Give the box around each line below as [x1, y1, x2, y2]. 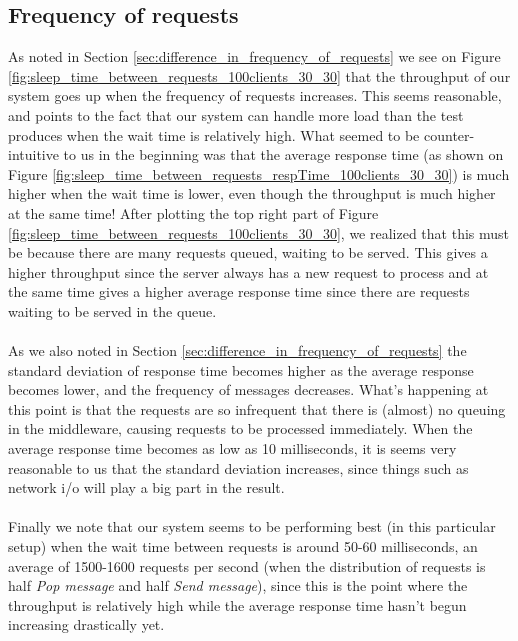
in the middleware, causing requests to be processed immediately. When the [8, 418, 473, 439]
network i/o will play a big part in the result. [8, 477, 285, 498]
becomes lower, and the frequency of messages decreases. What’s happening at [8, 379, 489, 400]
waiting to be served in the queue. [8, 300, 217, 321]
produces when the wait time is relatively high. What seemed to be [8, 124, 420, 145]
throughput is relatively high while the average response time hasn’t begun [8, 594, 467, 615]
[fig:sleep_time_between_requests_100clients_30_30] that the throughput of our [8, 65, 511, 86]
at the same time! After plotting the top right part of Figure [8, 202, 379, 223]
